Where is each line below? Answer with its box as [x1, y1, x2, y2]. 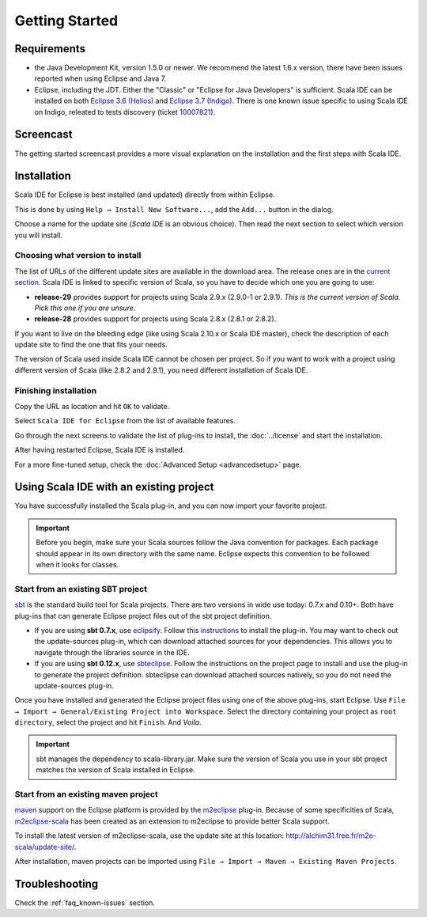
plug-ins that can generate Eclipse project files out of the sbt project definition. [14, 611, 272, 620]
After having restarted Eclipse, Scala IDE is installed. [14, 445, 185, 455]
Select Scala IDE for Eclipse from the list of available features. [14, 416, 236, 426]
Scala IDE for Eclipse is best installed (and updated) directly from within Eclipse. [14, 190, 276, 199]
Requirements [14, 42, 86, 55]
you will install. [14, 230, 63, 240]
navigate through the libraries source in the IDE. [34, 647, 190, 657]
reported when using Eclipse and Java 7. [34, 74, 167, 83]
